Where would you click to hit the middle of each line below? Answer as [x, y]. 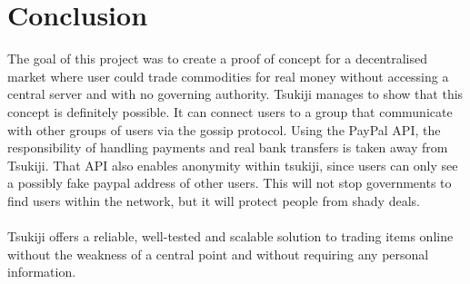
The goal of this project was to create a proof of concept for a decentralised [217, 59]
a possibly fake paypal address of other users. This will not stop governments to [230, 183]
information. [42, 272]
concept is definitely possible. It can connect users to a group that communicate [230, 111]
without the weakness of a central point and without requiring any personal [218, 254]
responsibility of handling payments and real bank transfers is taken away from [228, 147]
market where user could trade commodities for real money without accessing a [228, 76]
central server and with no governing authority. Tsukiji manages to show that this [235, 94]
